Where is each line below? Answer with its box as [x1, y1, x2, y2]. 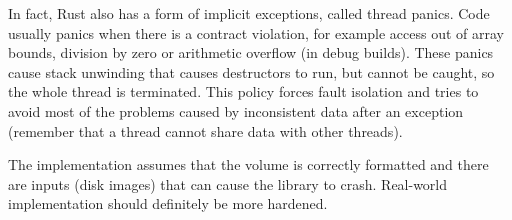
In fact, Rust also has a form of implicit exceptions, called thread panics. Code [8, 3, 490, 23]
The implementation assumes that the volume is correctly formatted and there [8, 154, 489, 175]
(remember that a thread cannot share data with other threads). [8, 120, 403, 141]
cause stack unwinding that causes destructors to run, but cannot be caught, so [8, 61, 495, 82]
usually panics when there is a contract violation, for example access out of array [8, 22, 505, 43]
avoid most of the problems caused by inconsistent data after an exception [8, 100, 464, 121]
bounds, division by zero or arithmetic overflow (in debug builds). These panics [8, 42, 494, 63]
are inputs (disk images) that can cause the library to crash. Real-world [8, 173, 448, 194]
